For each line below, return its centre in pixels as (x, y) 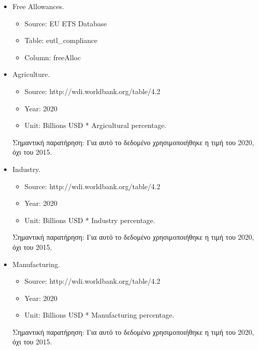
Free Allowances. (38, 6)
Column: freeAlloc (53, 57)
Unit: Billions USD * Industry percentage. (90, 220)
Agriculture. (31, 74)
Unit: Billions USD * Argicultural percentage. (95, 125)
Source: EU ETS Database (66, 23)
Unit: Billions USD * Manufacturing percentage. (99, 315)
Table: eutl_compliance (61, 40)
